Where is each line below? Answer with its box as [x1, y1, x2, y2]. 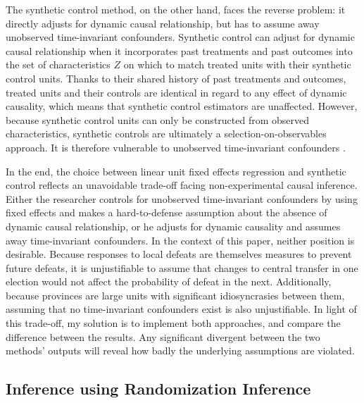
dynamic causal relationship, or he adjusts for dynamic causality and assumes [6, 218, 341, 233]
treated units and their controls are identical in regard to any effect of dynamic [6, 85, 347, 99]
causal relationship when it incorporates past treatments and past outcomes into [6, 43, 353, 58]
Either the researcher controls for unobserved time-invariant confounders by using [6, 191, 358, 206]
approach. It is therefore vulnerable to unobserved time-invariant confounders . [6, 139, 346, 154]
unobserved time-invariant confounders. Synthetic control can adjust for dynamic [6, 30, 355, 44]
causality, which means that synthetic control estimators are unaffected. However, [6, 99, 358, 113]
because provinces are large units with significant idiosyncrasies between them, [6, 287, 345, 302]
